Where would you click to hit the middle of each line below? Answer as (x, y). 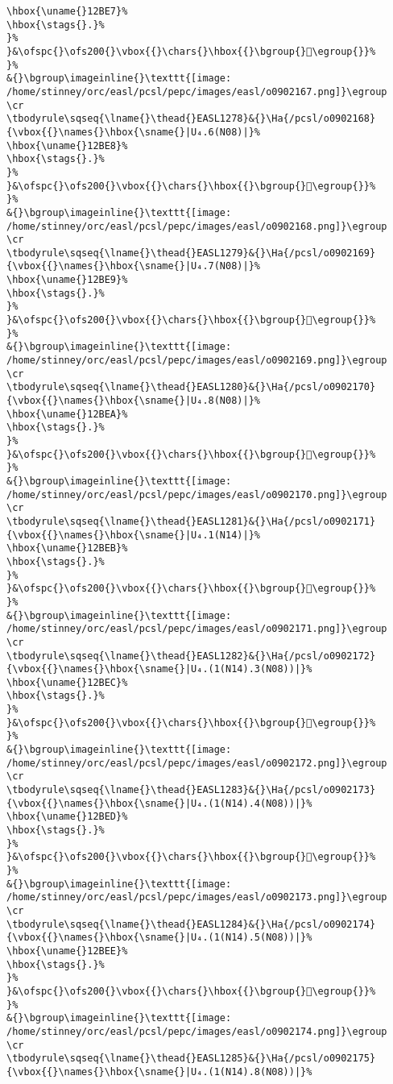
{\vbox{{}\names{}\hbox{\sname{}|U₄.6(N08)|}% (133, 132)
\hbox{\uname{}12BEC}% (67, 682)
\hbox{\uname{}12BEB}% (67, 548)
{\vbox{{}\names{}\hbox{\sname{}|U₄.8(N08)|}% (133, 401)
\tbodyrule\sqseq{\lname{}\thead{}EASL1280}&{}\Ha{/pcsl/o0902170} (191, 387)
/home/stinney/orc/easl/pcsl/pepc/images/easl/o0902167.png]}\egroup (197, 91)
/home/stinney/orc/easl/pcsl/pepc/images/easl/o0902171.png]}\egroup (197, 629)
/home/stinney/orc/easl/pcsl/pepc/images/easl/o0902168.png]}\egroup (197, 226)
